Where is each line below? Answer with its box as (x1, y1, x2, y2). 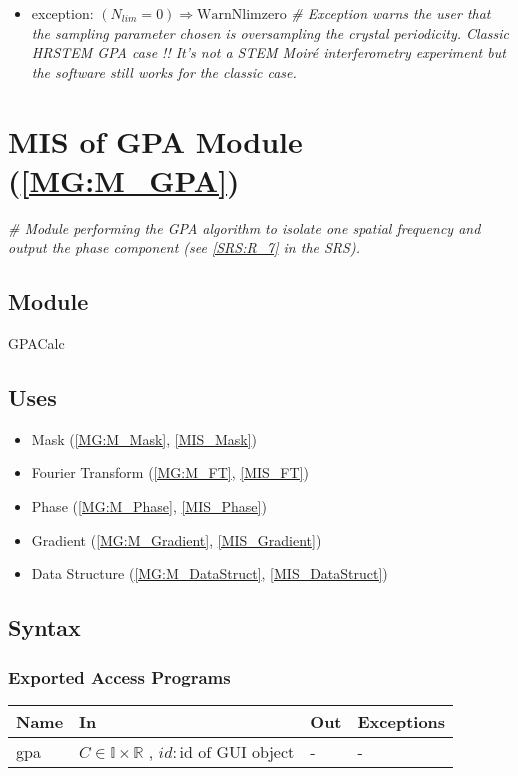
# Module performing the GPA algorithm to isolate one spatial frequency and (8, 217, 481, 238)
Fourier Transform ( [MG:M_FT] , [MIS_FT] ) (31, 462, 309, 483)
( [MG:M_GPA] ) (8, 159, 240, 200)
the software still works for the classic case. (31, 61, 297, 82)
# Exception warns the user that (291, 3, 491, 23)
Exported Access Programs (8, 664, 231, 689)
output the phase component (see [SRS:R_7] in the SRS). (8, 237, 360, 258)
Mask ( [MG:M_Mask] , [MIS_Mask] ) (31, 428, 257, 449)
